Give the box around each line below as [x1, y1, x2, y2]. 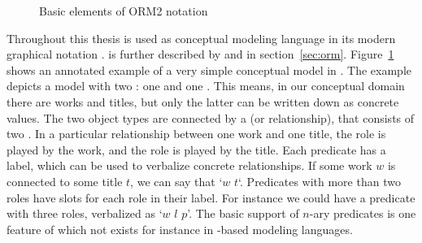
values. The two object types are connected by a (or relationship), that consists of [7, 109, 415, 126]
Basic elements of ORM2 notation [39, 2, 208, 19]
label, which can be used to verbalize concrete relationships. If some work [7, 157, 372, 174]
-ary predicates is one [309, 205, 416, 222]
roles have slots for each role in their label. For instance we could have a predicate [7, 189, 415, 206]
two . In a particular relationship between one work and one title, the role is [7, 125, 386, 142]
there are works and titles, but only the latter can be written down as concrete [7, 93, 399, 110]
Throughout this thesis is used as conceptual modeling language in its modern [7, 29, 396, 46]
